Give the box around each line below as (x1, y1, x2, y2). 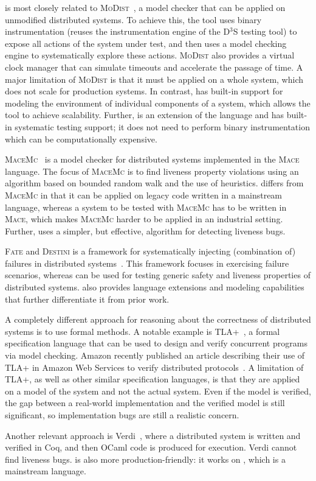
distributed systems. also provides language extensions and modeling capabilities (5, 281, 304, 293)
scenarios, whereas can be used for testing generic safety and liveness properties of (5, 269, 311, 281)
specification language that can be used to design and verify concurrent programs (5, 337, 307, 349)
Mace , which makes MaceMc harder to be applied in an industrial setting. (5, 212, 283, 225)
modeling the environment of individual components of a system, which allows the (5, 96, 311, 109)
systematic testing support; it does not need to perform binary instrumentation (15, 120, 310, 133)
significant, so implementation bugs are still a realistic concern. (5, 409, 239, 421)
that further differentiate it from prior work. (5, 292, 170, 305)
